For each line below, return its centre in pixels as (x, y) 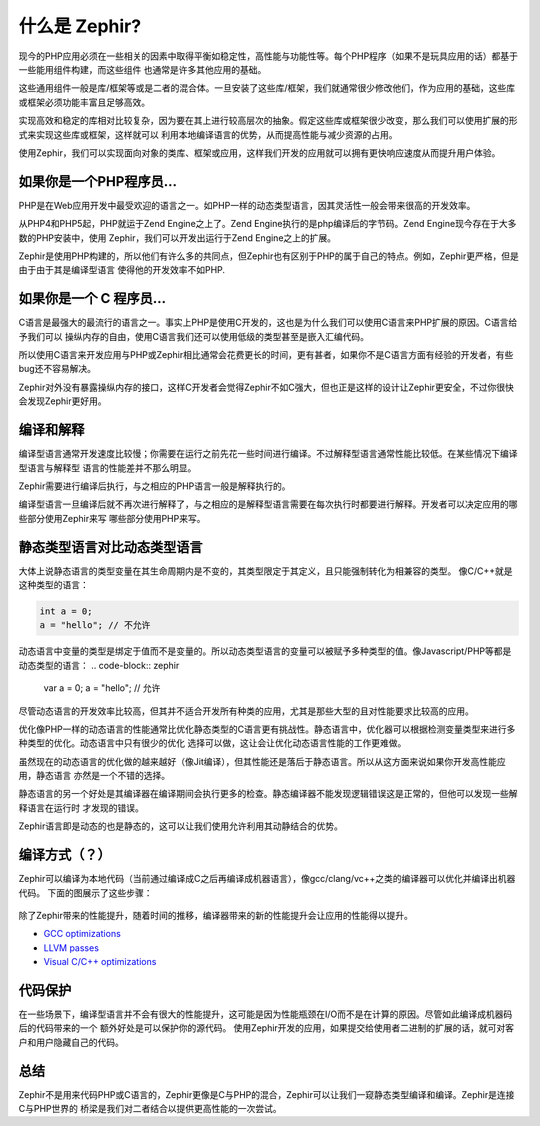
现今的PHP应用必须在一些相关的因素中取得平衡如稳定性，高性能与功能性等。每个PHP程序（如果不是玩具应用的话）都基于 (268, 56)
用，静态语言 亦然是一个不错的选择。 (94, 776)
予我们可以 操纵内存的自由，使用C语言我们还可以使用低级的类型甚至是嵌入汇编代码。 (194, 336)
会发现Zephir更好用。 (62, 401)
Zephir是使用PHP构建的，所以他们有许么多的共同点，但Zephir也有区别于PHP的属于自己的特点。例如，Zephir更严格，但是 (269, 256)
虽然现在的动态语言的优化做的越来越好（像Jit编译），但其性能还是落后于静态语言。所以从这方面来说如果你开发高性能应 (262, 761)
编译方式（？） (64, 855)
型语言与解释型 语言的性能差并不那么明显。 (107, 467)
